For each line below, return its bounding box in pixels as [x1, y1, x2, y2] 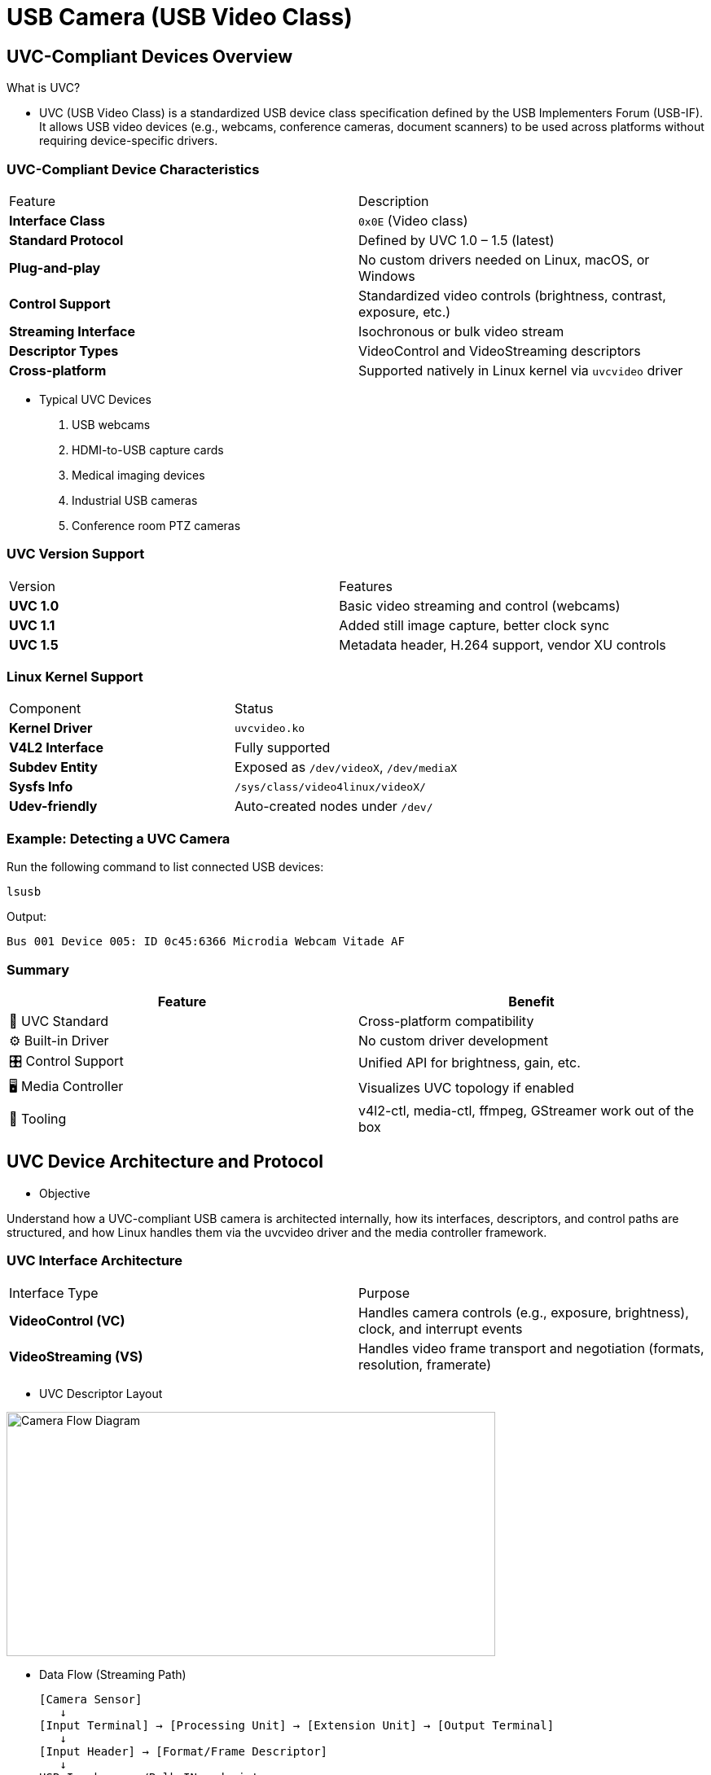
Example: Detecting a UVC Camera [7, 830, 230, 847]
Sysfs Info [9, 778, 73, 795]
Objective [39, 1186, 90, 1200]
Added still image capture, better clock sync [339, 616, 610, 633]
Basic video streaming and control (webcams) [339, 597, 621, 614]
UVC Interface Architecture [7, 1252, 182, 1269]
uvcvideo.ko [235, 721, 305, 734]
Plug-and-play [9, 259, 101, 276]
